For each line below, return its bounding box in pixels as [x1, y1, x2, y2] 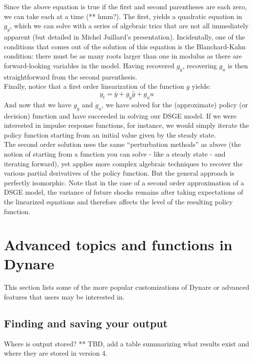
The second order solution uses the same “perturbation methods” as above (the [4, 139, 241, 149]
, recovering [182, 60, 217, 70]
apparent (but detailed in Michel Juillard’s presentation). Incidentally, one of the [4, 31, 245, 41]
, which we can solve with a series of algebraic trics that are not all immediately [10, 20, 249, 31]
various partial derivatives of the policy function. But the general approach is [4, 168, 234, 178]
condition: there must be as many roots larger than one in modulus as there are [4, 51, 242, 61]
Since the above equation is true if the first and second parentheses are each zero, [4, 1, 247, 11]
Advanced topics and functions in [4, 235, 233, 255]
